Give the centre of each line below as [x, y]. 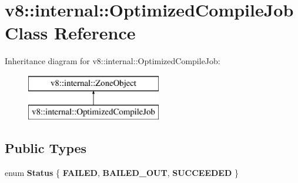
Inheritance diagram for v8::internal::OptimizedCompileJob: [113, 61]
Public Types [46, 148]
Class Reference [70, 33]
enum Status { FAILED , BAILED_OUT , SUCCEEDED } [122, 173]
